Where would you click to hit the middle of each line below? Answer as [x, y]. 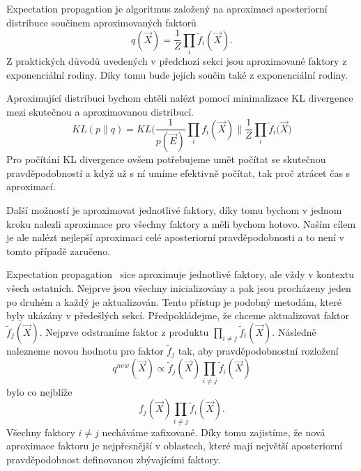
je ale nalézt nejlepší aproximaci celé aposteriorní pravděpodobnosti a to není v [175, 237]
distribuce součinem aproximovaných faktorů [101, 22]
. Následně [294, 331]
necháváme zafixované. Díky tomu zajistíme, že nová [214, 432]
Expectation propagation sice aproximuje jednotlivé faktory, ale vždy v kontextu [180, 274]
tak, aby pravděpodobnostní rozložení [258, 351]
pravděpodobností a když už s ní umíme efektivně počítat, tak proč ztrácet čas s [178, 172]
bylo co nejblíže [39, 391]
